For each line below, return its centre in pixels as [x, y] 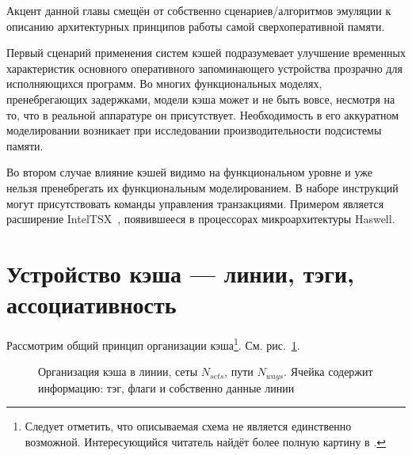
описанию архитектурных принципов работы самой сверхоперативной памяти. [196, 26]
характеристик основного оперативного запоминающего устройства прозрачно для [204, 68]
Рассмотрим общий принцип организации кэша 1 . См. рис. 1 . [153, 344]
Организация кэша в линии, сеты [118, 372]
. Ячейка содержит [328, 372]
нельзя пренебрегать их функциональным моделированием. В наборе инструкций [202, 187]
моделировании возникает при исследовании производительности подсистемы [194, 130]
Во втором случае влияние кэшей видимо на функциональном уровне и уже [189, 172]
